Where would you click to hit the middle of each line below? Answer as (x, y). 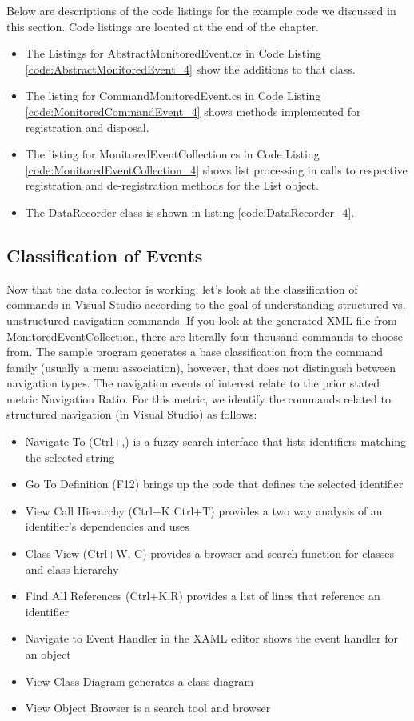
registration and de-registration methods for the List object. (172, 185)
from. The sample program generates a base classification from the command (195, 352)
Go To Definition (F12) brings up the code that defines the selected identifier (214, 484)
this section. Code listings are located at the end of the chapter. (163, 26)
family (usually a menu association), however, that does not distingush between (201, 367)
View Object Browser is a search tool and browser (148, 708)
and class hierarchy (72, 569)
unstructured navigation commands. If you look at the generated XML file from (202, 320)
